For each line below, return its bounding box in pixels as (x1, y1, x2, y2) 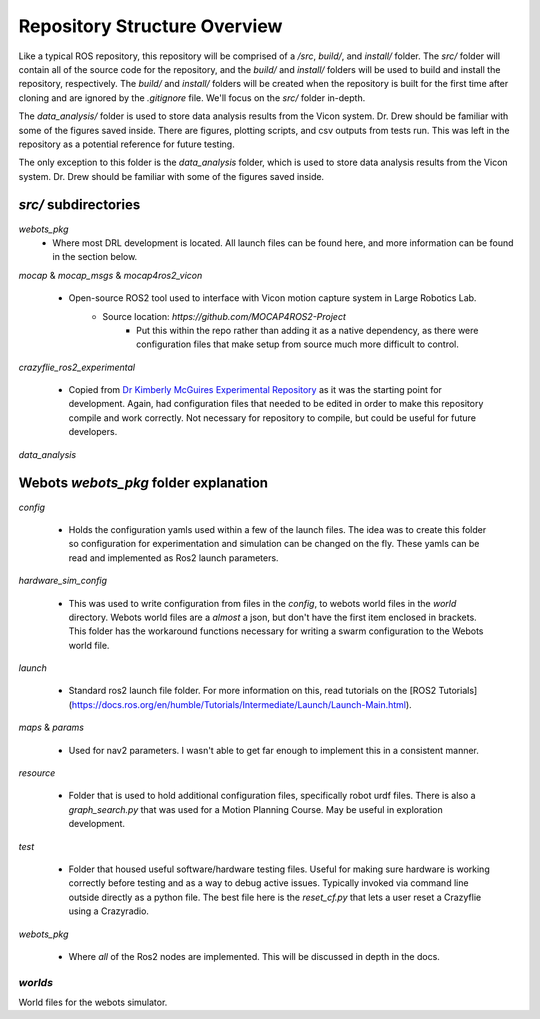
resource (18, 767, 56, 779)
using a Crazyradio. (68, 905, 150, 917)
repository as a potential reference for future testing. (18, 138, 235, 150)
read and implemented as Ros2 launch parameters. (68, 551, 279, 564)
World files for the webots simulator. (18, 996, 168, 1009)
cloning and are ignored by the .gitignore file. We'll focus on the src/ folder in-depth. (18, 91, 366, 104)
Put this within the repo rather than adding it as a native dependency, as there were (136, 324, 479, 336)
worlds (18, 975, 54, 989)
